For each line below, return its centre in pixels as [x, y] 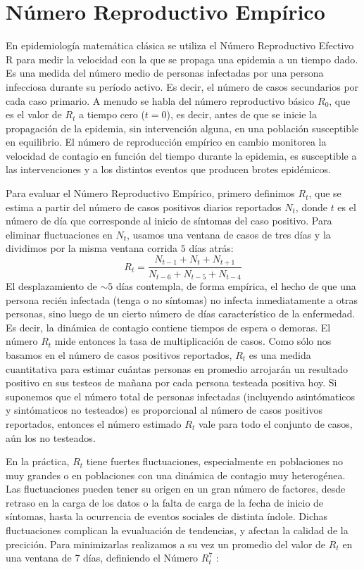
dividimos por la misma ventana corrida [92, 248]
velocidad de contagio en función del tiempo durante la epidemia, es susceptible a [181, 155]
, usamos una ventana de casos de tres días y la [229, 234]
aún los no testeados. [51, 437]
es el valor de [34, 114]
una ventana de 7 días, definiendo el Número [102, 558]
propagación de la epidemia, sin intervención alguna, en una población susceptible [182, 128]
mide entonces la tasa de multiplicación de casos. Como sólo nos [193, 341]
